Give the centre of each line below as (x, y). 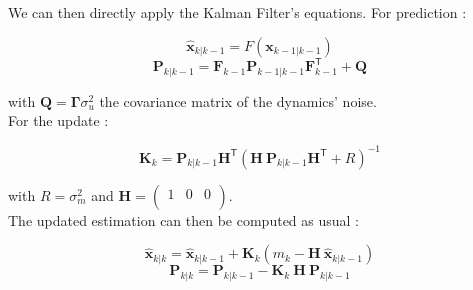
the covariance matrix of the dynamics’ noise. (238, 100)
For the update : (58, 120)
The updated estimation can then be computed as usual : (184, 219)
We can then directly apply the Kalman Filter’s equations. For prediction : (237, 12)
